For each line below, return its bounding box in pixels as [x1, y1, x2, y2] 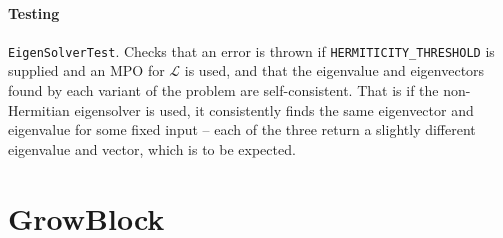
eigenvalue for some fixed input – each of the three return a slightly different [8, 119, 476, 140]
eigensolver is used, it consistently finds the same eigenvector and [74, 99, 474, 120]
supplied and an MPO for [8, 60, 165, 81]
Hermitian [8, 99, 70, 120]
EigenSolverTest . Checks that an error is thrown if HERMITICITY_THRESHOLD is [8, 40, 495, 61]
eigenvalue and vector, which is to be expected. [8, 138, 296, 159]
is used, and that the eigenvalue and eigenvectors [184, 60, 485, 81]
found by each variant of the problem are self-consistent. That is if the [8, 80, 439, 101]
